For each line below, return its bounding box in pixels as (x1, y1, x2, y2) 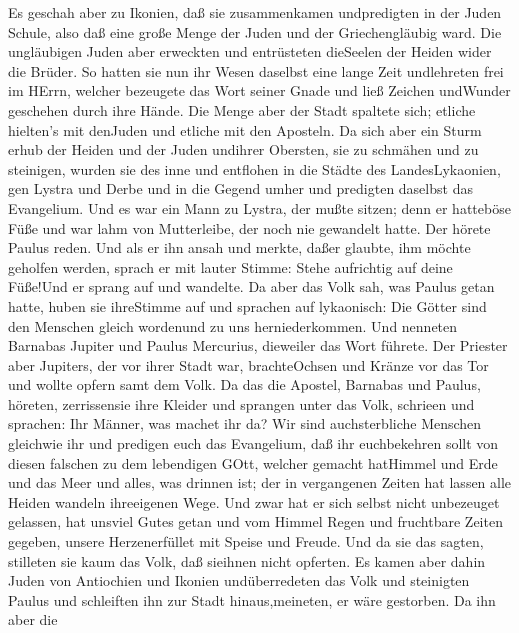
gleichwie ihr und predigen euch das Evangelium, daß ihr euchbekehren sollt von (8, 433, 499, 454)
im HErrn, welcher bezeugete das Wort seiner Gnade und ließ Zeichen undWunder (8, 80, 511, 101)
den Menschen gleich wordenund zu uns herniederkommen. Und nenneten (8, 315, 458, 336)
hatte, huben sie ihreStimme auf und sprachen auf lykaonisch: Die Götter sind (8, 295, 487, 316)
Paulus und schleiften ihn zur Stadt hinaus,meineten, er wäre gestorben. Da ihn (8, 589, 496, 610)
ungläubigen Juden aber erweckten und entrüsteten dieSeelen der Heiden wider (8, 41, 492, 62)
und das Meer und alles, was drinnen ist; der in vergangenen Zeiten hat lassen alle (8, 472, 512, 493)
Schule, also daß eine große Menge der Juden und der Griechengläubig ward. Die (8, 21, 502, 42)
